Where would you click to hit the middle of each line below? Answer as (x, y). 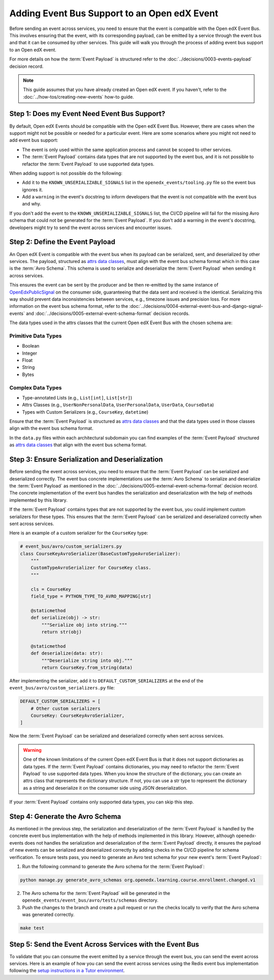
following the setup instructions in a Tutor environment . (67, 971)
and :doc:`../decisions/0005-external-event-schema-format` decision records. (108, 313)
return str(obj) (62, 632)
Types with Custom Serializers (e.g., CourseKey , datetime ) (85, 412)
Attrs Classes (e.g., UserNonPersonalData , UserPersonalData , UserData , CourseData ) (118, 405)
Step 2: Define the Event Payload (62, 242)
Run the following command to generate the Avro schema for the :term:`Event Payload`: (113, 867)
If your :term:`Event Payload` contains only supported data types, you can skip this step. (101, 802)
